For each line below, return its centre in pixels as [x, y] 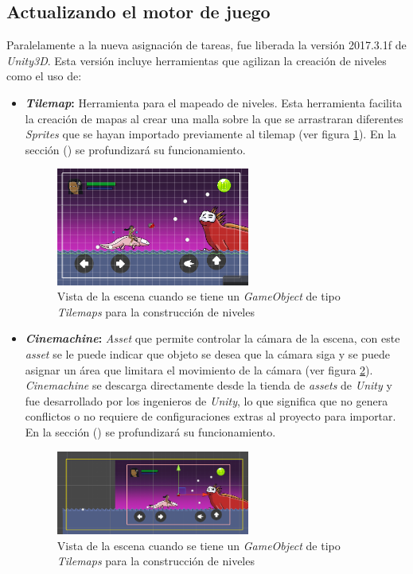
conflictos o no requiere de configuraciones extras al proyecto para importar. [210, 416]
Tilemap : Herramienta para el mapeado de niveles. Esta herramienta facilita [214, 102]
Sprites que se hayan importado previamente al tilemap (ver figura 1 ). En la [210, 134]
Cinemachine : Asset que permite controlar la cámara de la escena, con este [212, 338]
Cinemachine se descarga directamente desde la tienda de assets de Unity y [208, 385]
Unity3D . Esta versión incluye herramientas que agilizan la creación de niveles [197, 60]
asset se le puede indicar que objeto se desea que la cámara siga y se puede [208, 353]
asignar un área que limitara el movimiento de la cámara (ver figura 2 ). [199, 369]
